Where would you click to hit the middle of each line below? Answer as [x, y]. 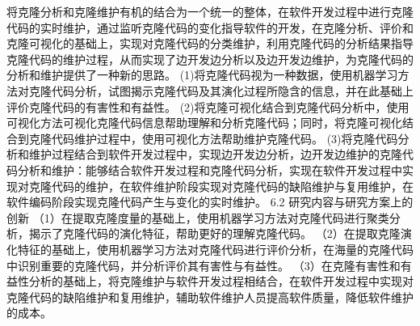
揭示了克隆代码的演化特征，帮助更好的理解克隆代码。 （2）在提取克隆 [214, 233]
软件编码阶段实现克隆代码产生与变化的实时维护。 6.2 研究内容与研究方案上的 [210, 202]
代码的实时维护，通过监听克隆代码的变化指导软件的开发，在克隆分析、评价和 [210, 27]
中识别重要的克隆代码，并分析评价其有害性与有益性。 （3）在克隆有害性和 [204, 265]
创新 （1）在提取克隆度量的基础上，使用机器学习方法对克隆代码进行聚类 [198, 217]
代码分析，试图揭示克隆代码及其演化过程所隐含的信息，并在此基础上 [232, 90]
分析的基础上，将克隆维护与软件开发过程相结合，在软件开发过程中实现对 [221, 281]
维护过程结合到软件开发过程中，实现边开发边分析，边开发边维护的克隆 [215, 154]
